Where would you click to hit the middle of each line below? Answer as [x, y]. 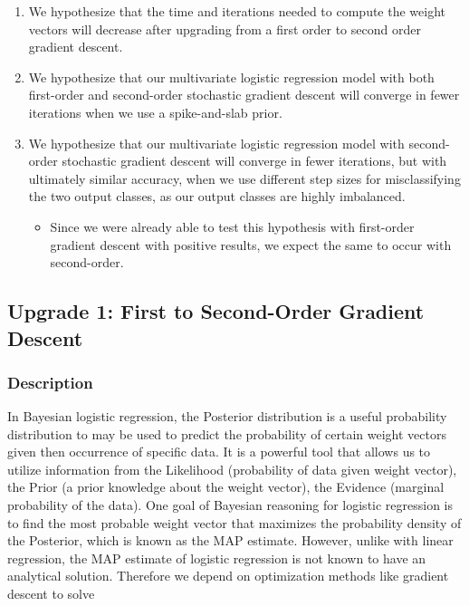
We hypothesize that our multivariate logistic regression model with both [231, 77]
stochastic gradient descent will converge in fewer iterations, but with [254, 161]
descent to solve [51, 594]
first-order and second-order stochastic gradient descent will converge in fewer [244, 95]
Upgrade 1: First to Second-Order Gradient [216, 311]
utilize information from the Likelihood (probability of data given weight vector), [232, 469]
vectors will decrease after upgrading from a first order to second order [225, 29]
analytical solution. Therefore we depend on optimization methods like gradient [228, 576]
